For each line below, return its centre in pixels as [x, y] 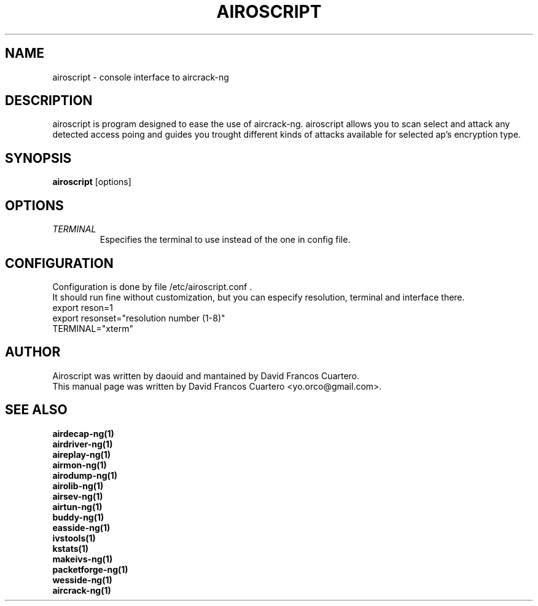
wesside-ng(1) [82, 580]
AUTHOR [33, 352]
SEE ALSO [36, 410]
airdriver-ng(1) [83, 444]
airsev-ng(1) [78, 496]
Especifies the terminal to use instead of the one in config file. [225, 240]
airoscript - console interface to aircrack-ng [141, 77]
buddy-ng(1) [78, 517]
